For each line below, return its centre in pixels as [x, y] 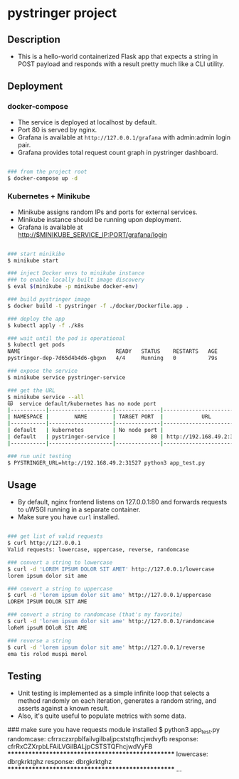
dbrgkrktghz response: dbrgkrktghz [60, 762]
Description [34, 39]
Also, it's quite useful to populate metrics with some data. [102, 716]
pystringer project [62, 13]
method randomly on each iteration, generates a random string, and [117, 701]
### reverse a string [39, 641]
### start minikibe [36, 254]
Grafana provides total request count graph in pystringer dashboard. [118, 152]
